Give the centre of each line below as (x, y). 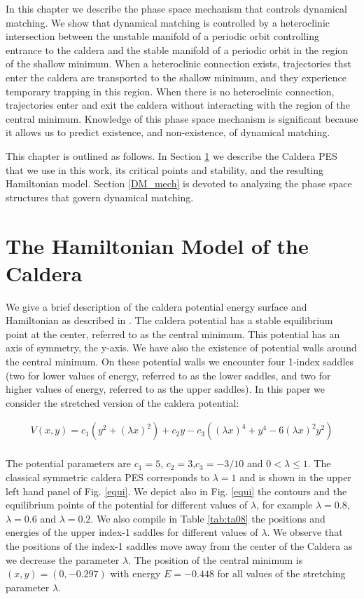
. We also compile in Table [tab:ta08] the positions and (208, 518)
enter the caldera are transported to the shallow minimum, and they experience (176, 77)
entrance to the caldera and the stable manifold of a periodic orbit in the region (177, 49)
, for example (285, 505)
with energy (135, 573)
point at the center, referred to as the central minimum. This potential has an (173, 334)
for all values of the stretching (281, 573)
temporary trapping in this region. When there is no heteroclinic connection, (170, 91)
